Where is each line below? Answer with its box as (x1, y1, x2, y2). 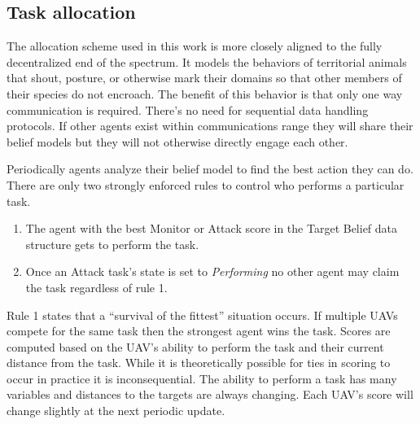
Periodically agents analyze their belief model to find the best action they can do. (7, 160, 413, 177)
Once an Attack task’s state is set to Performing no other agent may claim (25, 263, 400, 280)
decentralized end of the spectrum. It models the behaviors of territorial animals (7, 53, 407, 70)
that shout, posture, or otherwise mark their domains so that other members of (7, 69, 402, 86)
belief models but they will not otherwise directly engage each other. (7, 133, 348, 150)
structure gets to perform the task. (25, 235, 199, 252)
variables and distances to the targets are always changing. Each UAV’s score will (7, 386, 413, 403)
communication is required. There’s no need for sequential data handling (7, 101, 369, 118)
